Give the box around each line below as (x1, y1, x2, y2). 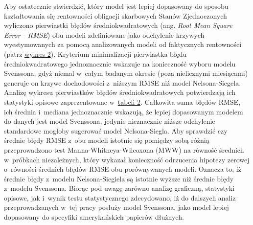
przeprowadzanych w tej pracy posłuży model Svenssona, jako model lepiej (4, 202, 229, 212)
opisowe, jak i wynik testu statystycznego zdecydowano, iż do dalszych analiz (4, 192, 236, 202)
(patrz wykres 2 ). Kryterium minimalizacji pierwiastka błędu (4, 48, 187, 59)
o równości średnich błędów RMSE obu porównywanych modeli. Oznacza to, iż (4, 164, 241, 174)
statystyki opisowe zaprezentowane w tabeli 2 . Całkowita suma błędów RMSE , (4, 96, 241, 107)
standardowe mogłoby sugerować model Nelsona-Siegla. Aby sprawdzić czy (4, 125, 228, 135)
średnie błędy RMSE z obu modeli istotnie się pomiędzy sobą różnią (4, 135, 209, 145)
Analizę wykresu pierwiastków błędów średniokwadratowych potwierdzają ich (4, 87, 235, 97)
